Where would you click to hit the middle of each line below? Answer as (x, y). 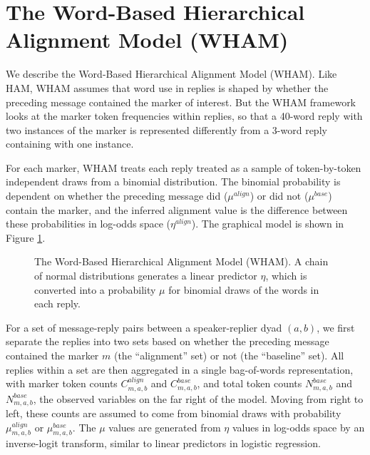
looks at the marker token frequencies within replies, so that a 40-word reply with (184, 116)
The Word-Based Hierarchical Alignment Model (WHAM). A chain (181, 261)
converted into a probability (95, 289)
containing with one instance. (70, 144)
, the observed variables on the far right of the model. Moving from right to (198, 398)
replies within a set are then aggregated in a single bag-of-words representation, (180, 369)
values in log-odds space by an (298, 427)
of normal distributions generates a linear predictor (146, 276)
